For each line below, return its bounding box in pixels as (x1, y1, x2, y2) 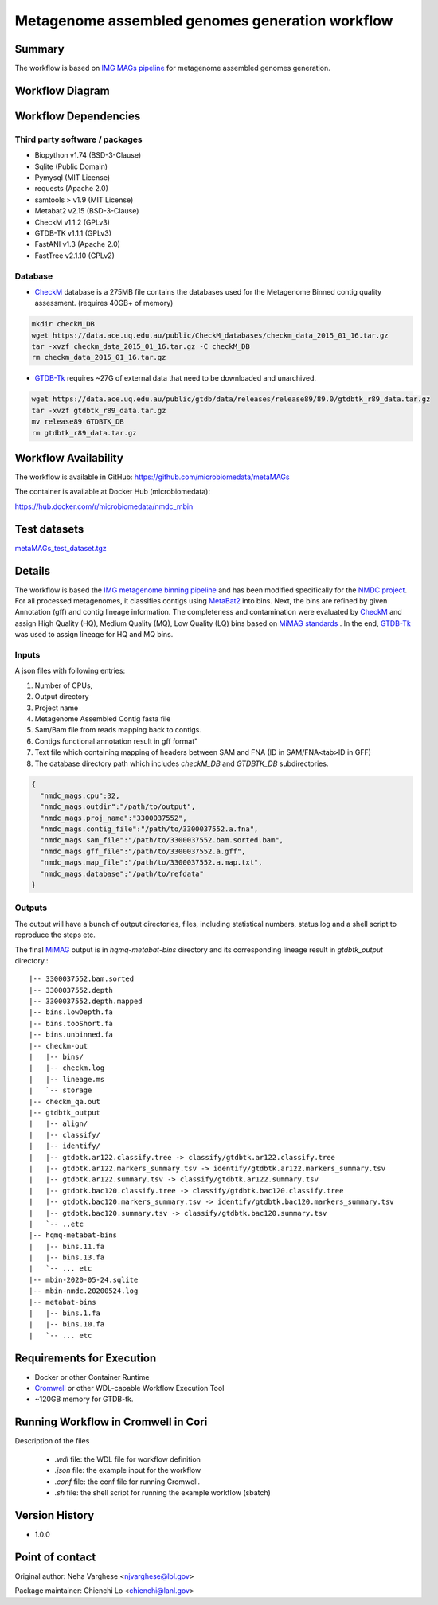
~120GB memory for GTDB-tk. (34, 1394, 134, 1404)
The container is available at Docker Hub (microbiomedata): (14, 486, 211, 497)
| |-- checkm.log (29, 1064, 105, 1072)
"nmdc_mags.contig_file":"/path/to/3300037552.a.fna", (40, 825, 259, 834)
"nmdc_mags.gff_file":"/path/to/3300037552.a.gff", (40, 846, 246, 856)
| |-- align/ (29, 1119, 88, 1128)
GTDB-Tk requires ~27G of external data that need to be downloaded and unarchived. (34, 373, 317, 383)
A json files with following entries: (14, 666, 126, 676)
